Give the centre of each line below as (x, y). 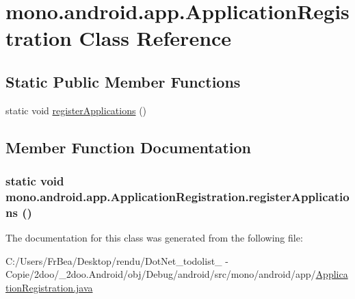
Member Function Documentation (129, 147)
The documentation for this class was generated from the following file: (154, 238)
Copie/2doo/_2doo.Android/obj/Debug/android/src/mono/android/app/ (161, 274)
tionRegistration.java (49, 287)
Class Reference (155, 38)
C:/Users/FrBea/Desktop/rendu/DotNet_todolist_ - (117, 260)
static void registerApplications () (76, 110)
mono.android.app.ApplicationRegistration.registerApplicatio (177, 196)
